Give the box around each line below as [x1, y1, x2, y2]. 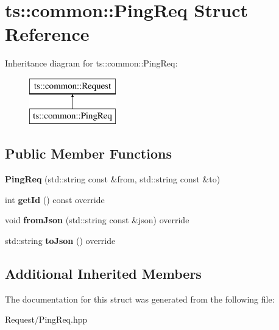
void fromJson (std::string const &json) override [5, 213, 189, 226]
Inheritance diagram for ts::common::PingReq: [5, 57, 178, 70]
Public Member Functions [5, 144, 172, 163]
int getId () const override [5, 193, 105, 206]
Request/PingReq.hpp [5, 313, 88, 326]
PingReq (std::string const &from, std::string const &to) [5, 173, 221, 185]
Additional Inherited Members [5, 264, 202, 283]
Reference [5, 21, 90, 46]
